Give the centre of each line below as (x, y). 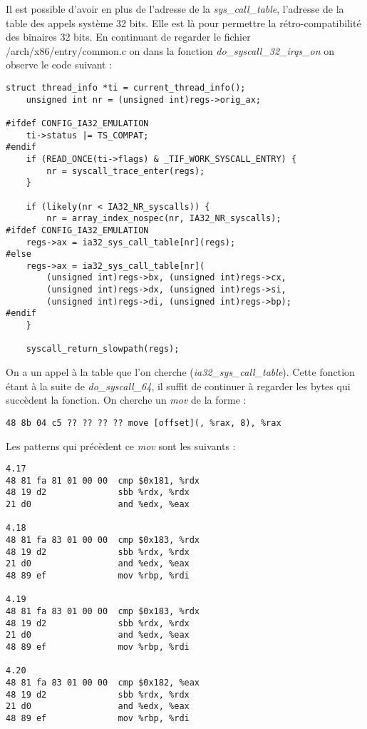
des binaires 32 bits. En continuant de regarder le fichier (128, 37)
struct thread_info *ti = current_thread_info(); (126, 87)
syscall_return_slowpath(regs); (103, 349)
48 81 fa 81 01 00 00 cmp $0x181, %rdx (103, 480)
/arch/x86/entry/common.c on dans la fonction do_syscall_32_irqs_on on (170, 50)
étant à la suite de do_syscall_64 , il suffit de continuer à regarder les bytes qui (178, 386)
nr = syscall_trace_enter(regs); (126, 171)
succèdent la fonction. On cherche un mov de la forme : (126, 400)
